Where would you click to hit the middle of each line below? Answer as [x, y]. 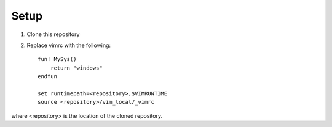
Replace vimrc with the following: [69, 45]
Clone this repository [53, 34]
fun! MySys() [57, 59]
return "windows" [76, 68]
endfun [48, 77]
